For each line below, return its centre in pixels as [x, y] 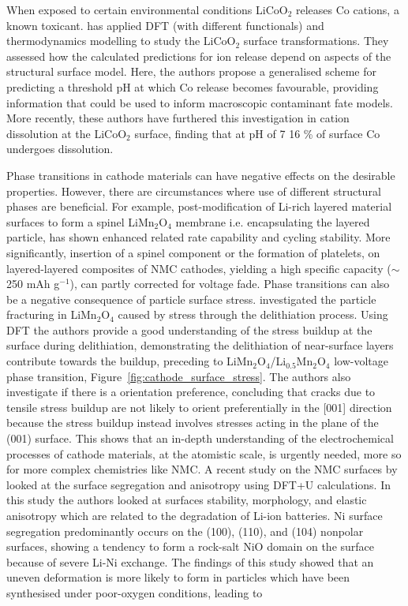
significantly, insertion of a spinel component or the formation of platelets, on [193, 252]
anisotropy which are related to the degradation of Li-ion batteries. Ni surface [195, 515]
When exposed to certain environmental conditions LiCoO [147, 9]
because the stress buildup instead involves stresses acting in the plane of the [193, 423]
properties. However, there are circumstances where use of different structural [194, 191]
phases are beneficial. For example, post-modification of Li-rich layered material [199, 206]
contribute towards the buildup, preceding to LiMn [130, 361]
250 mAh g [33, 284]
